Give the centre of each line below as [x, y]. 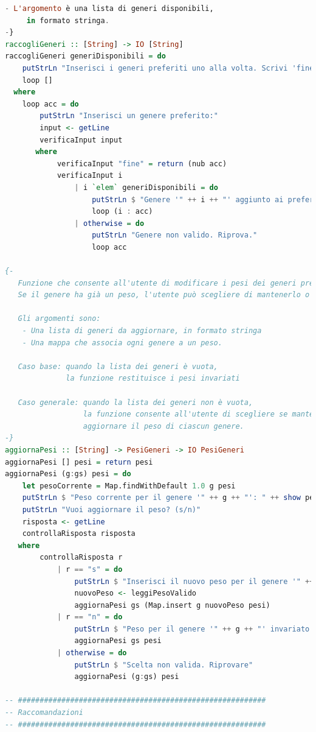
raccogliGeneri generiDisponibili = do [85, 56]
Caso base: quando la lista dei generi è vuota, [118, 366]
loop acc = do [50, 104]
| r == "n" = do [90, 617]
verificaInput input [81, 140]
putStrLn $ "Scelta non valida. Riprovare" [164, 665]
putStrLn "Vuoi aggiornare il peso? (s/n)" [112, 509]
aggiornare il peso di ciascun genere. [163, 426]
